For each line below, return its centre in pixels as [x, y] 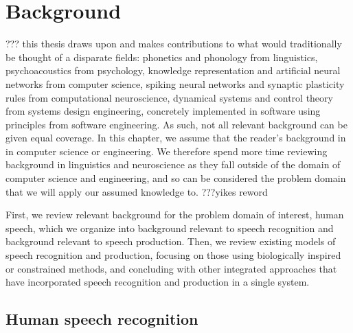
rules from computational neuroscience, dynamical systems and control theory [169, 97]
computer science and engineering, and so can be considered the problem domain [176, 178]
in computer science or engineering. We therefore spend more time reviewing [167, 151]
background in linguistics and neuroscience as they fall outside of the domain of [173, 164]
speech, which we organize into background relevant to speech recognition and [170, 228]
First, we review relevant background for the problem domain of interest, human [175, 215]
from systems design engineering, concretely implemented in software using [163, 111]
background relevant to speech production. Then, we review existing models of [171, 241]
